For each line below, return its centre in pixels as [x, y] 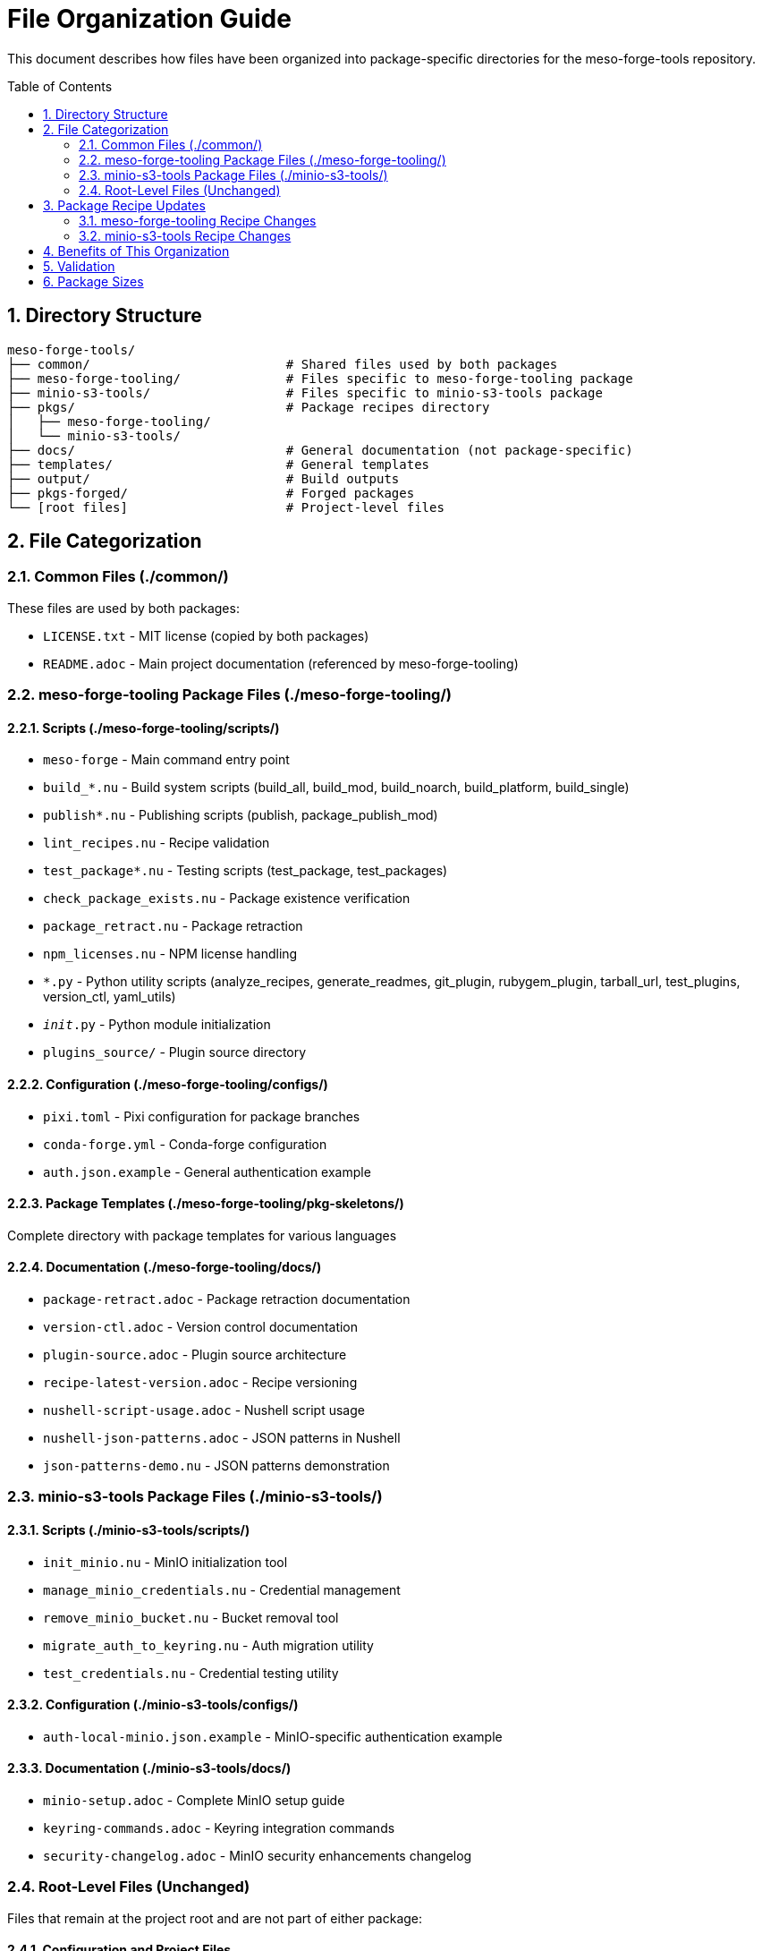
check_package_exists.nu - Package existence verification [227, 899]
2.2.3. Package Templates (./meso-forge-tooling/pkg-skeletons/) [206, 1204]
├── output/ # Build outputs [203, 478]
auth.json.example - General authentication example [207, 1171]
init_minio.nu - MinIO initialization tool [165, 1562]
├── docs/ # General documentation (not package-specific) [320, 450]
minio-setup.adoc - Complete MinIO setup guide [194, 1801]
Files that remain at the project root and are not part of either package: [215, 1918]
